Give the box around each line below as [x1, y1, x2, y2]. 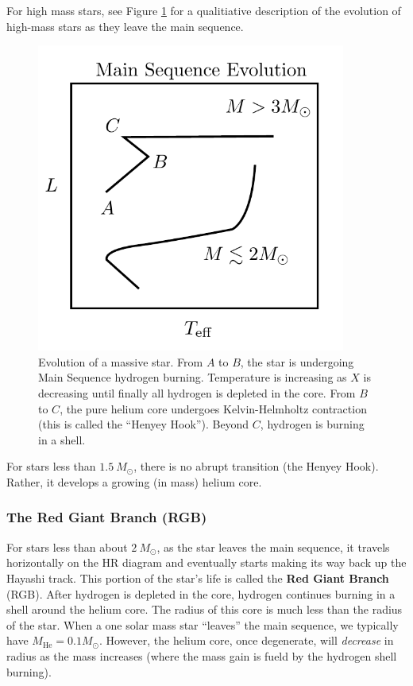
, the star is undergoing [240, 353, 354, 370]
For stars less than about [6, 538, 128, 555]
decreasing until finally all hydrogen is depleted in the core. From [38, 384, 356, 401]
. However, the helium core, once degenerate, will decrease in [98, 632, 394, 649]
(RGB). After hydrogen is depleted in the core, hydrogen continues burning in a [6, 585, 396, 602]
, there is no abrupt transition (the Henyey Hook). [133, 458, 379, 475]
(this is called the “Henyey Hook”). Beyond [38, 416, 249, 432]
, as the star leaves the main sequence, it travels [156, 538, 390, 555]
